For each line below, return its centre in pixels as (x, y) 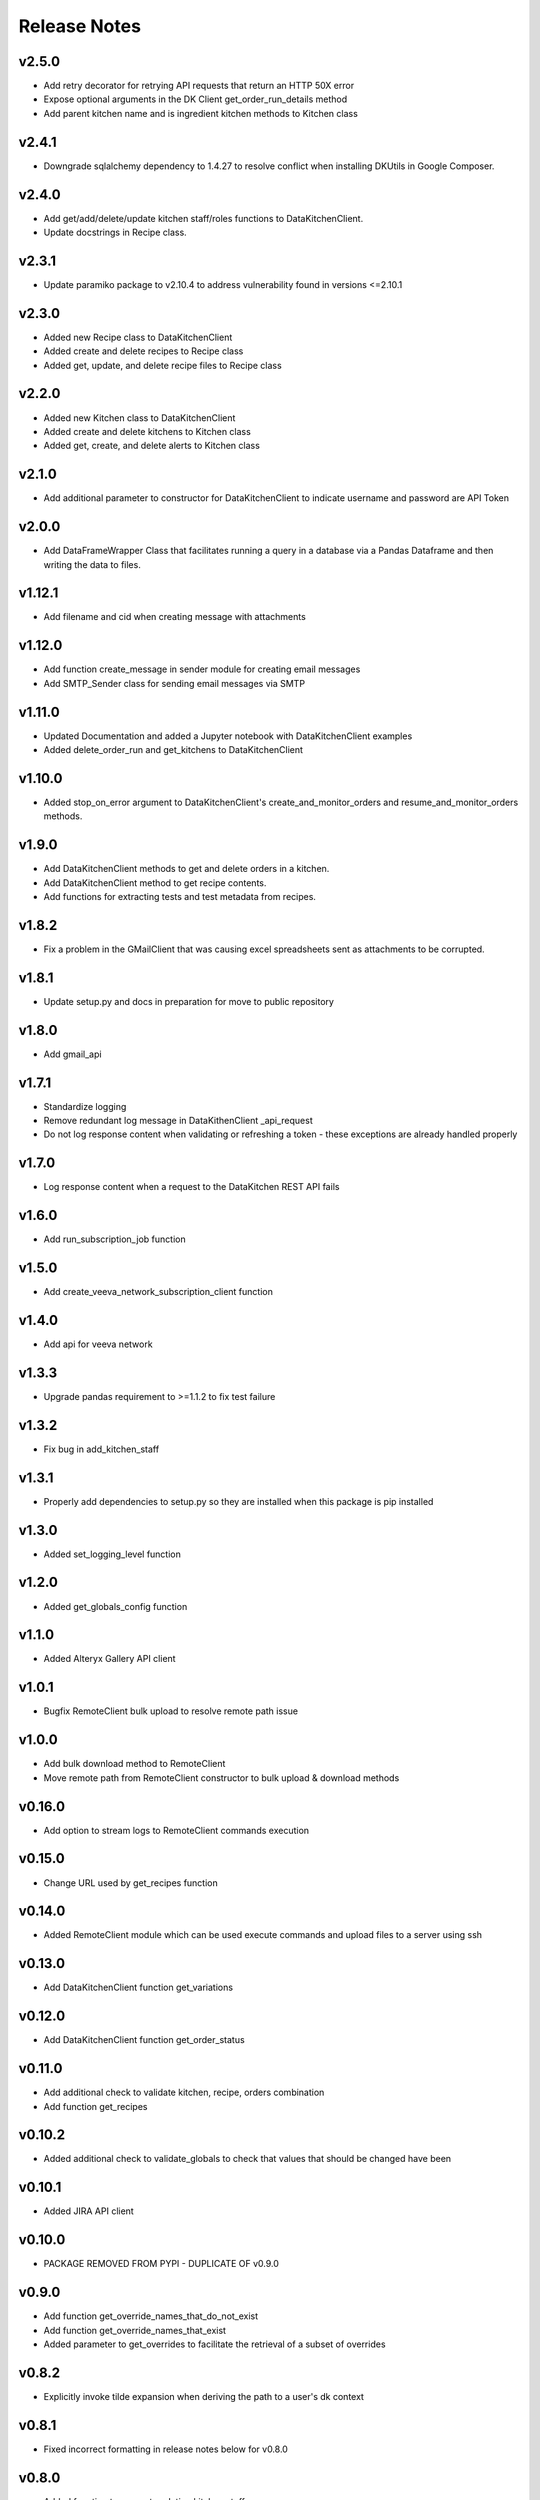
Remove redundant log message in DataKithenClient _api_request (178, 1121)
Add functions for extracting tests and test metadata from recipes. (180, 897)
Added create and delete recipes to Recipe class (143, 351)
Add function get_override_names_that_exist (135, 2330)
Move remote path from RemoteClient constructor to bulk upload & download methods (221, 1777)
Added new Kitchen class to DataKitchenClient (139, 417)
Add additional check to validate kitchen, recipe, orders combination (184, 2092)
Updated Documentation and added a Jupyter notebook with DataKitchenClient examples (228, 736)
